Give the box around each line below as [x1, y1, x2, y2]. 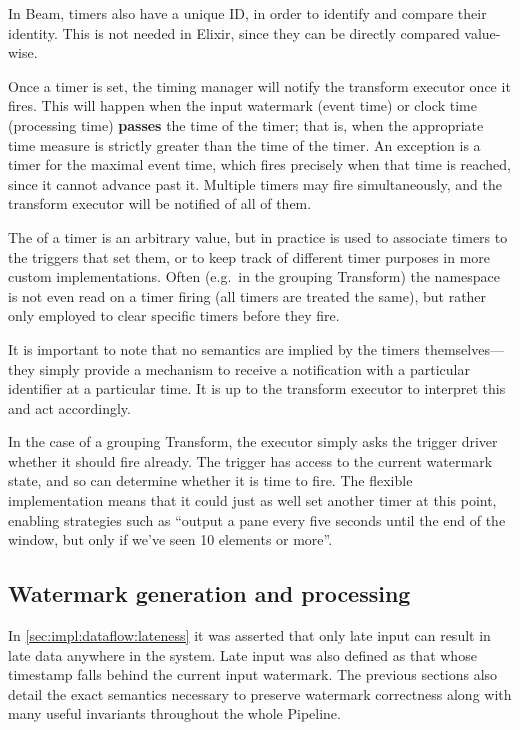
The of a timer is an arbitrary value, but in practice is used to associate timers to [8, 226, 508, 247]
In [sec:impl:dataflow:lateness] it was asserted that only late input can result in [8, 625, 491, 646]
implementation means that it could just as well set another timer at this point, [8, 490, 497, 511]
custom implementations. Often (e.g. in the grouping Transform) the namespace [8, 266, 500, 287]
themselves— [424, 338, 504, 359]
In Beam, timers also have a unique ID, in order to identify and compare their [8, 3, 487, 23]
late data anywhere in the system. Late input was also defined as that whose [8, 644, 477, 665]
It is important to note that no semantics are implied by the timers [8, 338, 420, 359]
